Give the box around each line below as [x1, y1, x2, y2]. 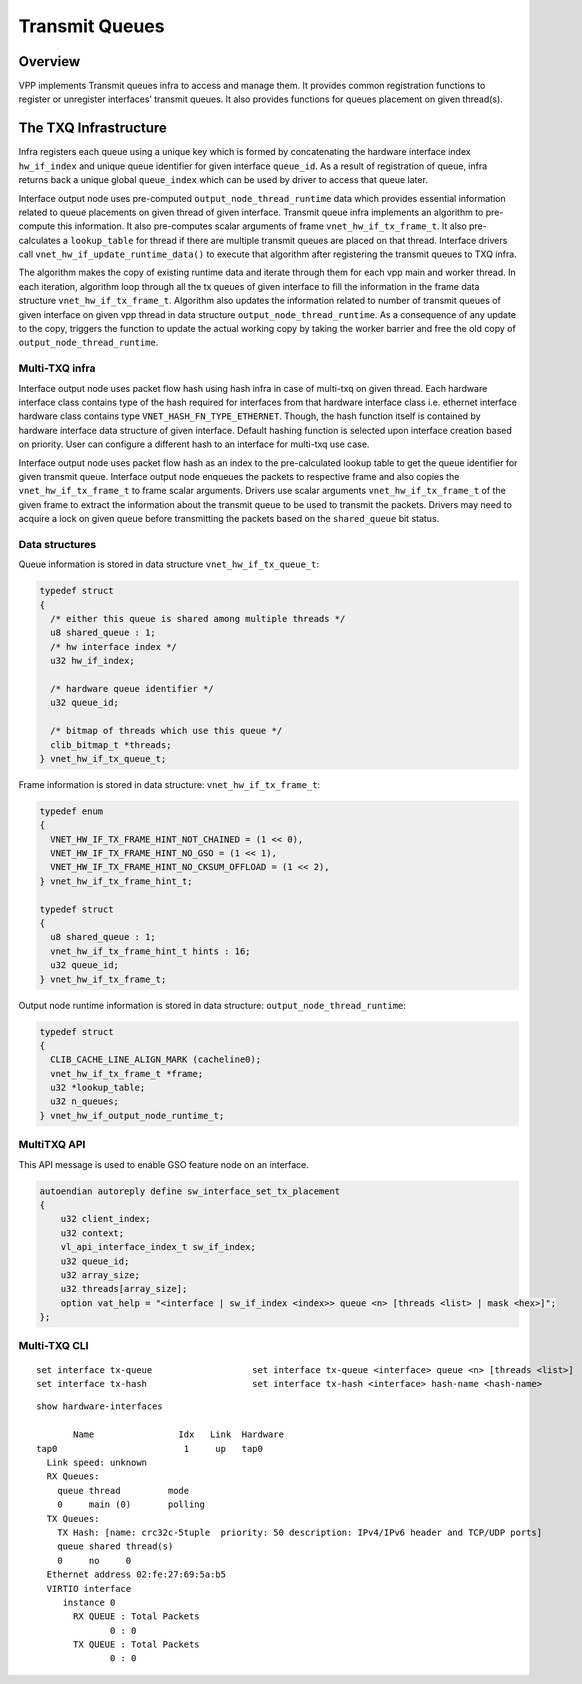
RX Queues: [46, 1471, 100, 1482]
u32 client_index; [60, 1213, 151, 1225]
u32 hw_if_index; [50, 655, 135, 667]
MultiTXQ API [18, 1138, 86, 1152]
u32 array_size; [60, 1269, 140, 1280]
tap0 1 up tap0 [36, 1443, 264, 1454]
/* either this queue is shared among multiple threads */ [50, 613, 346, 624]
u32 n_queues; [50, 1096, 120, 1107]
